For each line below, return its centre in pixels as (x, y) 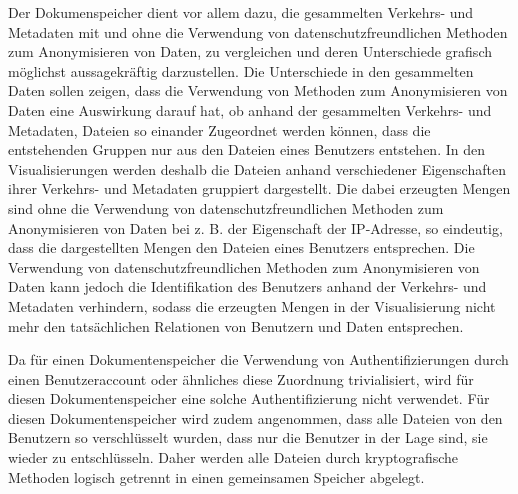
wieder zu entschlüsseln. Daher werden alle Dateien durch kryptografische (233, 457)
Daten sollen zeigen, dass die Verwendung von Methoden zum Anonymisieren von (258, 90)
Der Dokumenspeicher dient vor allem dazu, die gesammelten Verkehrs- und (241, 12)
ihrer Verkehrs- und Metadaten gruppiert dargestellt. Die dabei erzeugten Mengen (259, 188)
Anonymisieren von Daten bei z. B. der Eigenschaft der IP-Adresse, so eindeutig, (255, 227)
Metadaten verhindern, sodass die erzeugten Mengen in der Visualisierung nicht (252, 305)
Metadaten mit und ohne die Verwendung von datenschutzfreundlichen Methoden (258, 31)
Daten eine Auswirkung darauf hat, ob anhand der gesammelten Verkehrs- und (250, 109)
